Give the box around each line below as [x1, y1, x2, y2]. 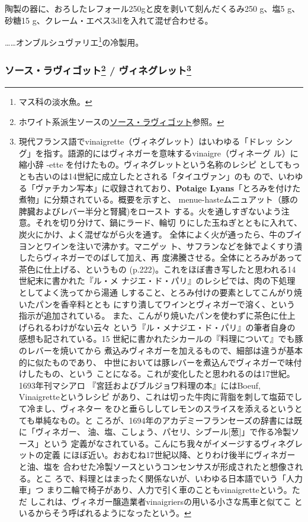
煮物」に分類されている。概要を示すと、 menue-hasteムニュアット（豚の [18, 193, 299, 206]
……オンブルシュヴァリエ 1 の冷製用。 [5, 34, 144, 48]
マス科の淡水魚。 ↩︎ [18, 95, 92, 108]
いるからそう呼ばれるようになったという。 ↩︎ [18, 507, 191, 519]
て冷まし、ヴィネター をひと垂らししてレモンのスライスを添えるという [18, 402, 294, 414]
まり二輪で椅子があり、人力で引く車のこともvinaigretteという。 [46, 483, 292, 496]
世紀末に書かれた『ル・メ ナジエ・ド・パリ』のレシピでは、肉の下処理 [18, 274, 296, 287]
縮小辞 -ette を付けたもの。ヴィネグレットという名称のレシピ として [18, 158, 284, 171]
